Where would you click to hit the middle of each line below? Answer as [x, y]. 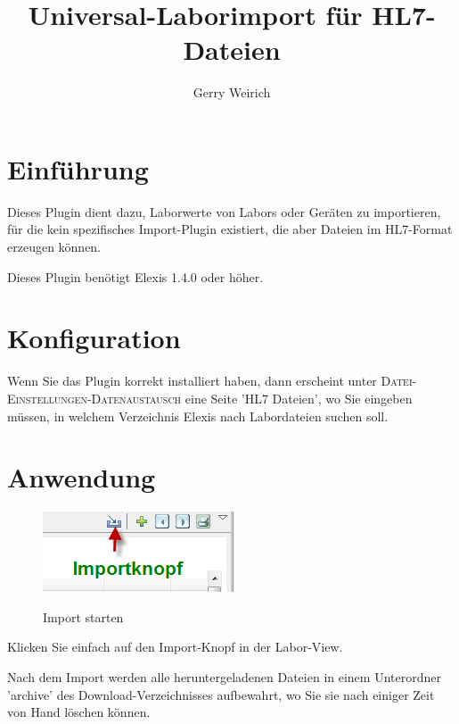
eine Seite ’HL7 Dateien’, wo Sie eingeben [299, 398]
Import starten [83, 616]
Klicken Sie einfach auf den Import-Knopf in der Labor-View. [175, 647]
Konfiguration [94, 338]
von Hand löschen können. [79, 712]
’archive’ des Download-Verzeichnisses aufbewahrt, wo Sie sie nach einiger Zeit [221, 694]
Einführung [78, 168]
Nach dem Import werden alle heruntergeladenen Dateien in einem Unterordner [224, 677]
